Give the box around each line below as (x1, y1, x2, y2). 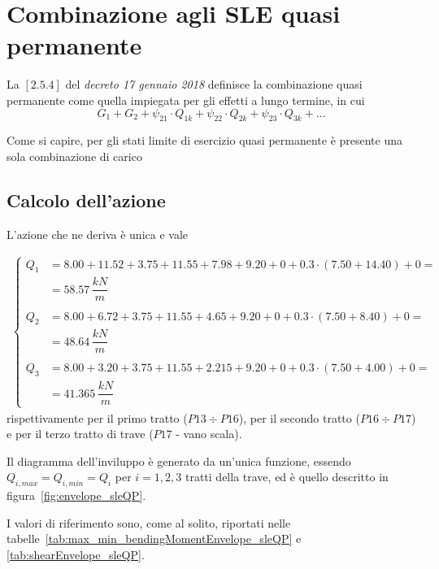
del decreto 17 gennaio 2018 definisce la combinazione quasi (65, 76, 363, 93)
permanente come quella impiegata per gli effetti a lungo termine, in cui (7, 91, 365, 108)
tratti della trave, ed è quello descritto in (185, 468, 389, 485)
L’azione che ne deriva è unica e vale (7, 225, 189, 242)
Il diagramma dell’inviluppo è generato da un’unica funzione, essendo (7, 452, 351, 469)
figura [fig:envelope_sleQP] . (7, 487, 146, 504)
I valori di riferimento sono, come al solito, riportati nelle (7, 514, 291, 531)
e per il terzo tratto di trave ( (7, 425, 154, 442)
